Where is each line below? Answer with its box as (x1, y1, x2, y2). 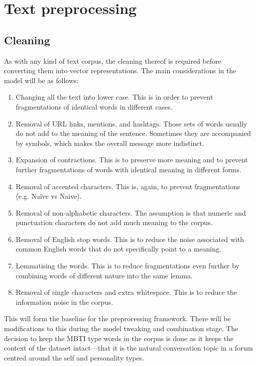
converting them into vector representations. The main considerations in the (4, 65, 236, 76)
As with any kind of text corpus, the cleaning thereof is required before (4, 55, 222, 66)
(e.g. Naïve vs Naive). (15, 191, 82, 201)
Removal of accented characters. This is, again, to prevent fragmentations (15, 181, 240, 191)
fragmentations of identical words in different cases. (15, 101, 173, 112)
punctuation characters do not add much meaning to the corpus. (15, 217, 213, 228)
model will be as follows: (4, 75, 79, 85)
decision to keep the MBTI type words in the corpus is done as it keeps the (4, 333, 234, 343)
